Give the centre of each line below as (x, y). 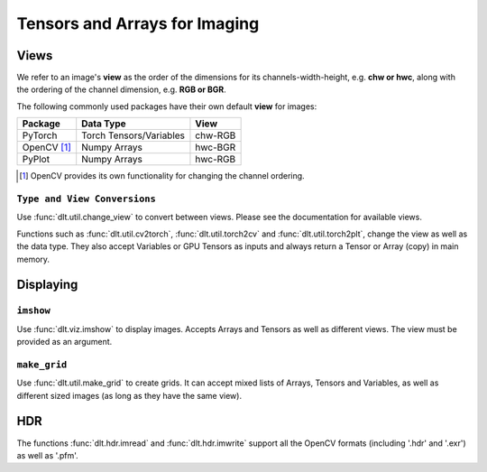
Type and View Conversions (87, 199)
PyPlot (36, 160)
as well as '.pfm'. (47, 455)
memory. (33, 259)
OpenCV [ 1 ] (46, 147)
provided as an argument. (64, 342)
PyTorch (40, 135)
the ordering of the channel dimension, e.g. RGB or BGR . (122, 89)
